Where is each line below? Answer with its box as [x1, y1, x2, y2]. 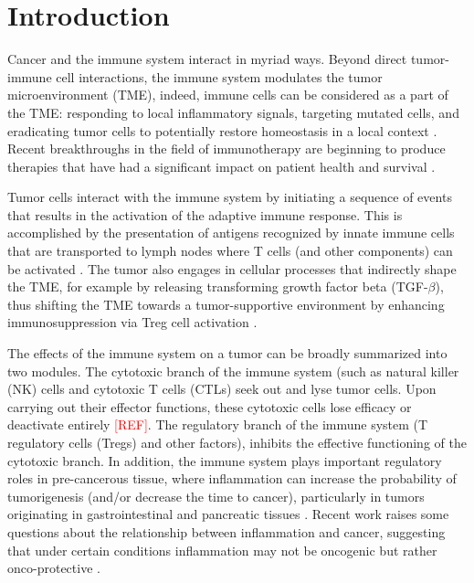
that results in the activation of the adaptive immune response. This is [7, 205, 403, 224]
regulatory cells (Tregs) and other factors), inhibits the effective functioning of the [7, 433, 467, 451]
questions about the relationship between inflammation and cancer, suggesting [7, 522, 446, 541]
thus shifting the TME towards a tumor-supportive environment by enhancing [7, 294, 445, 313]
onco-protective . [7, 558, 100, 578]
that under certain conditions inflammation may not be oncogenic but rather [7, 540, 437, 559]
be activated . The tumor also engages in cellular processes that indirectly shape [7, 259, 457, 278]
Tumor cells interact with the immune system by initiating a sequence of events [7, 187, 452, 207]
